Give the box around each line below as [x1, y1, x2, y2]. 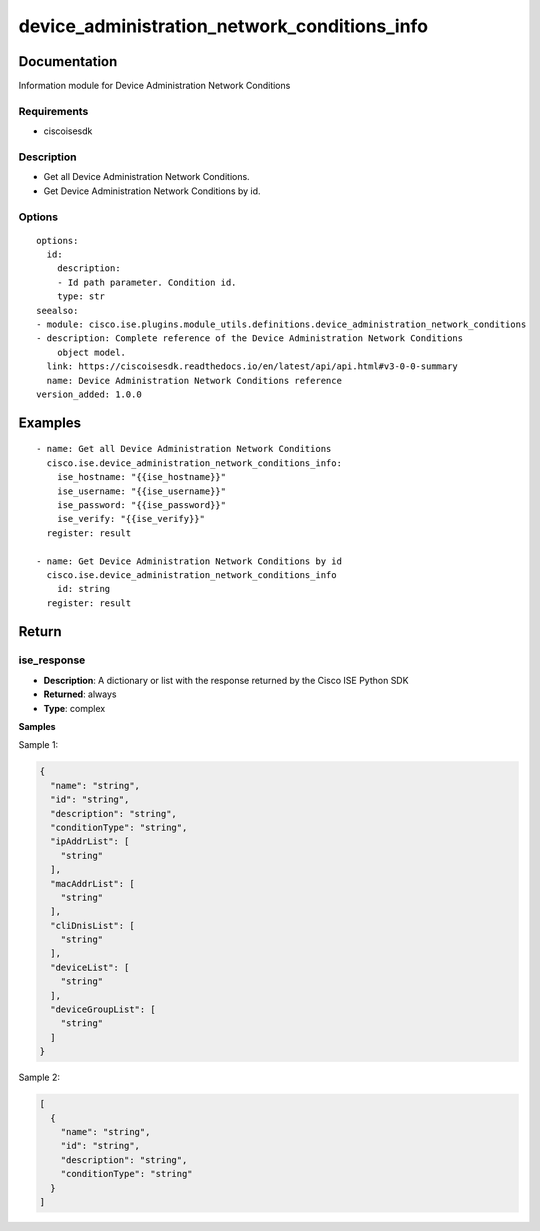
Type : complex [43, 702, 106, 714]
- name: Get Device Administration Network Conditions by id [36, 555, 342, 567]
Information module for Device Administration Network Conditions [18, 80, 291, 92]
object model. [56, 346, 127, 358]
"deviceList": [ [50, 961, 130, 973]
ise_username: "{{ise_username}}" [56, 485, 227, 497]
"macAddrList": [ [50, 878, 135, 889]
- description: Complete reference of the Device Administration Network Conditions [36, 333, 464, 344]
